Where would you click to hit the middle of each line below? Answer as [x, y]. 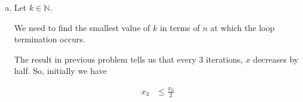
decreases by [276, 59]
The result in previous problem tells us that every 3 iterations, [128, 59]
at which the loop [243, 27]
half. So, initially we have [60, 71]
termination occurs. [50, 39]
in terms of [180, 27]
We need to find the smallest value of [82, 27]
